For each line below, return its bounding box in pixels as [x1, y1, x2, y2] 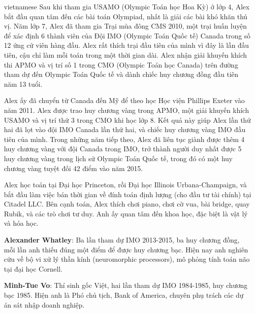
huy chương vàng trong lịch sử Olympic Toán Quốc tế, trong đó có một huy [4, 153, 233, 163]
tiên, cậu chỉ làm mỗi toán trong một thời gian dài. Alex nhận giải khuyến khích [4, 49, 247, 60]
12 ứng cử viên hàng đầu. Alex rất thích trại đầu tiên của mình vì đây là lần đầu [4, 40, 249, 50]
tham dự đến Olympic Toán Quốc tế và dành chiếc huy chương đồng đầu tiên [4, 69, 239, 79]
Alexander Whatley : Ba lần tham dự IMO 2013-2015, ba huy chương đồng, [4, 235, 240, 245]
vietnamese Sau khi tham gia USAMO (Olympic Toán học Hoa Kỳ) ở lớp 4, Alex [4, 1, 250, 11]
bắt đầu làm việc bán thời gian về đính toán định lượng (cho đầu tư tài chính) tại [4, 189, 252, 199]
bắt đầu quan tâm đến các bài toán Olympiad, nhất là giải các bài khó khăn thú [4, 11, 248, 21]
